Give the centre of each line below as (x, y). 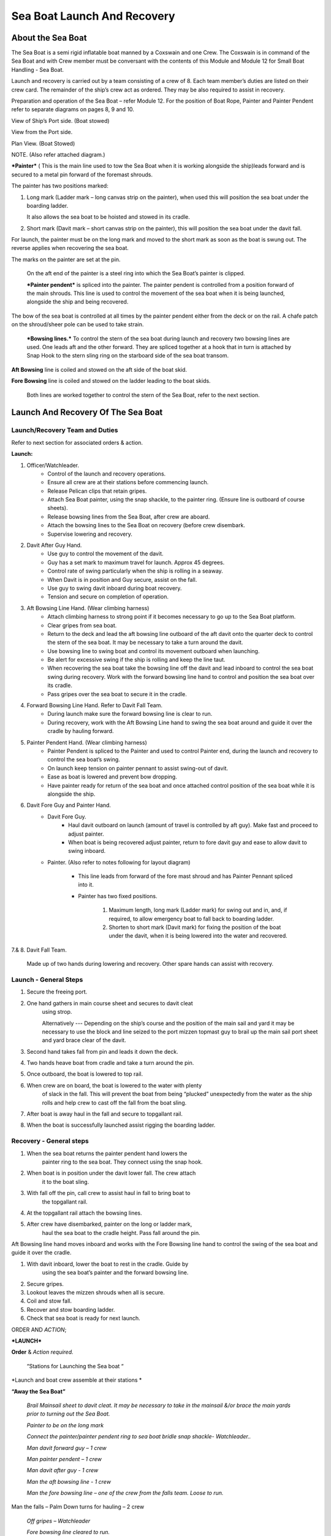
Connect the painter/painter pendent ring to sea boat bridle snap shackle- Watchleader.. (139, 1436)
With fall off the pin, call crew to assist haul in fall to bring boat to (108, 1193)
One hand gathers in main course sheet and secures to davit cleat (110, 1003)
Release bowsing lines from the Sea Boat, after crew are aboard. (129, 517)
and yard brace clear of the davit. (84, 1040)
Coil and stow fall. (49, 1301)
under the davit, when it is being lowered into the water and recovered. (198, 936)
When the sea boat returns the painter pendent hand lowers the (107, 1153)
